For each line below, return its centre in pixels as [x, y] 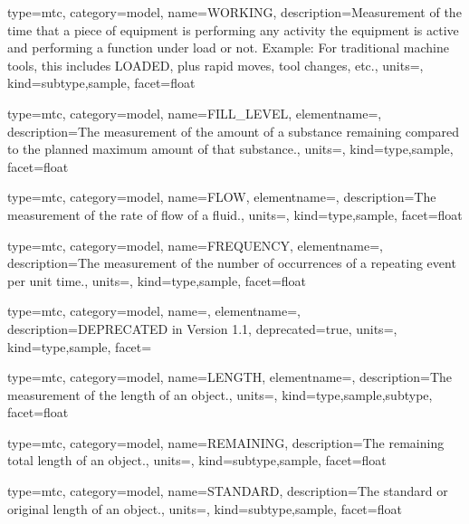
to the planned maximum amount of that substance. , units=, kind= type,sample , [230, 149]
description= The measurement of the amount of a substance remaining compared [234, 131]
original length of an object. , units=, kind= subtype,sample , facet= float [205, 508]
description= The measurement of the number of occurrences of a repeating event [232, 263]
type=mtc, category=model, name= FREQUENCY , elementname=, [195, 245]
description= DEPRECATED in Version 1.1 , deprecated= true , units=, [202, 328]
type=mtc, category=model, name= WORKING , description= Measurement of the [234, 12]
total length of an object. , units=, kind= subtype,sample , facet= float [197, 460]
